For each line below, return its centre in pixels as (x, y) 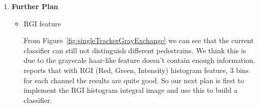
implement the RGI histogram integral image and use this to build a (131, 90)
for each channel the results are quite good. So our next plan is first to (134, 80)
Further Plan (35, 6)
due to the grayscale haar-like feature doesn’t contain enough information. (139, 60)
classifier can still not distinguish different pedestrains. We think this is (135, 50)
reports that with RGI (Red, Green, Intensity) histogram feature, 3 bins (136, 70)
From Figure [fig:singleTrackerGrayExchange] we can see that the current (139, 40)
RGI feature (42, 23)
